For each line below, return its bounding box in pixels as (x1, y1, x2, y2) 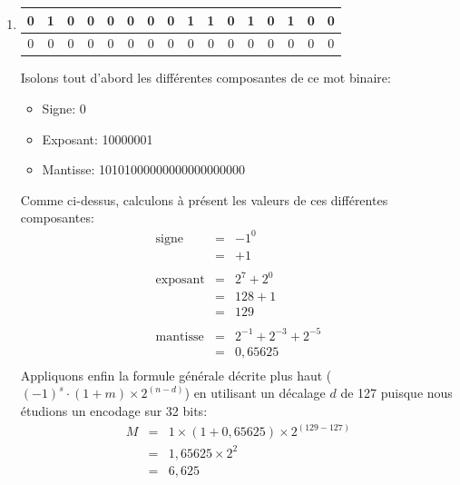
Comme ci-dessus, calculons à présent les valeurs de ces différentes (20, 190, 388, 209)
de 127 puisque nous (340, 383, 453, 402)
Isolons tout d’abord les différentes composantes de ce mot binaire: (20, 68, 391, 87)
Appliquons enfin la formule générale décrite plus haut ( (20, 365, 332, 384)
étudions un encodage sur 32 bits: (20, 401, 208, 420)
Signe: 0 (42, 99, 86, 118)
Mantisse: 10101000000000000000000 (42, 160, 245, 179)
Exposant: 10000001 (42, 129, 153, 148)
